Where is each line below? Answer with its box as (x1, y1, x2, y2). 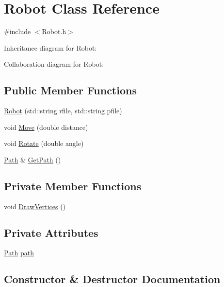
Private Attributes (4, 225, 98, 240)
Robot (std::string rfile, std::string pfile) (4, 106, 122, 116)
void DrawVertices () (4, 201, 66, 211)
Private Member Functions (4, 178, 142, 193)
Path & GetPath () (4, 154, 61, 164)
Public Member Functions (4, 83, 137, 98)
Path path (4, 248, 34, 258)
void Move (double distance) (4, 122, 88, 132)
